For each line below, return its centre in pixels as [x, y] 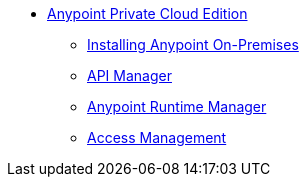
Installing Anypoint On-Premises [193, 44]
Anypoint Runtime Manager [177, 106]
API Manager [129, 75]
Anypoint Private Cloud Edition [147, 13]
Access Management [157, 137]
